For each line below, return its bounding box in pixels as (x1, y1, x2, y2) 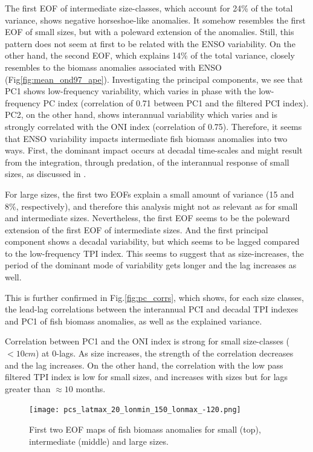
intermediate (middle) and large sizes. (29, 434, 169, 447)
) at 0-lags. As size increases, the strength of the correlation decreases (36, 347, 294, 360)
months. (76, 382, 106, 395)
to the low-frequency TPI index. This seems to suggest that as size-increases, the (5, 247, 304, 259)
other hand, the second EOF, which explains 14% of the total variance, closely (5, 49, 295, 62)
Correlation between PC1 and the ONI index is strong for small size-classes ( (5, 335, 290, 347)
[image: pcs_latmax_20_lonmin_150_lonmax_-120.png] (29, 405, 241, 415)
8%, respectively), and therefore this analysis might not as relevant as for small (5, 199, 298, 212)
